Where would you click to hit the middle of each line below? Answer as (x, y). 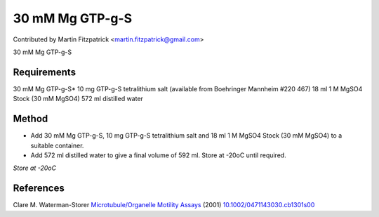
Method (31, 119)
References (39, 189)
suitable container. (57, 145)
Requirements (45, 72)
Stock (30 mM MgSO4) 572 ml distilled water (78, 99)
